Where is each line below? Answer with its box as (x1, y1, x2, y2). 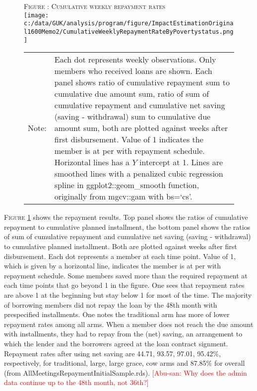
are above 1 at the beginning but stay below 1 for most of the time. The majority (4, 289, 252, 300)
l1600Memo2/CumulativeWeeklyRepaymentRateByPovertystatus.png (24, 28, 234, 35)
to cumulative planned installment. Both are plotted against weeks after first (4, 241, 237, 251)
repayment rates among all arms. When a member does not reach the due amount (4, 319, 254, 329)
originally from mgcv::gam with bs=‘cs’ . (54, 191, 193, 202)
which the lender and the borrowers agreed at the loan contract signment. (4, 338, 228, 348)
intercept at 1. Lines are (139, 156, 223, 168)
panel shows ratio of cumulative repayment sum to (54, 76, 230, 88)
